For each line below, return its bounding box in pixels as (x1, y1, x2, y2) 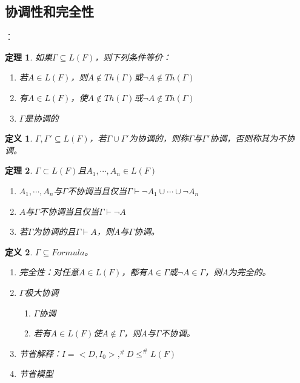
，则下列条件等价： (95, 50, 172, 63)
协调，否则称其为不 (210, 132, 287, 145)
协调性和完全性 (5, 2, 94, 21)
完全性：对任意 (19, 266, 79, 278)
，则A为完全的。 (205, 266, 271, 278)
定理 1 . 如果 (5, 50, 52, 63)
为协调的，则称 (128, 132, 188, 145)
